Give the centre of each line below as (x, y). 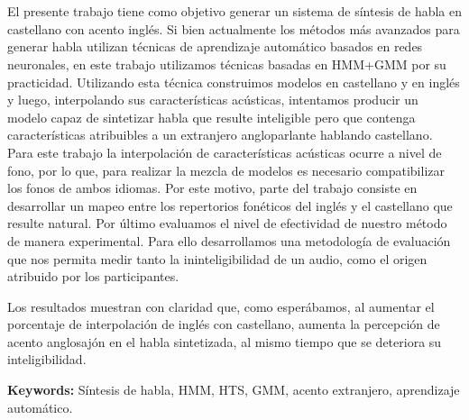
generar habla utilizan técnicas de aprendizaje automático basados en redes (215, 46)
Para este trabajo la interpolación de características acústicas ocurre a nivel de (225, 152)
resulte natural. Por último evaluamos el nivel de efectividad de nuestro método (227, 223)
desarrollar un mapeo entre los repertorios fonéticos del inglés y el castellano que (230, 205)
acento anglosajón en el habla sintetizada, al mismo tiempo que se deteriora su (225, 341)
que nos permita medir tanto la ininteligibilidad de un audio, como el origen (217, 258)
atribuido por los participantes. (93, 276)
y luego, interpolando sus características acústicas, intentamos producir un (213, 100)
